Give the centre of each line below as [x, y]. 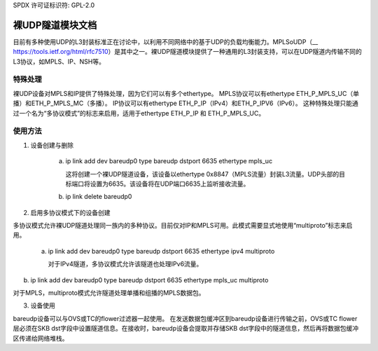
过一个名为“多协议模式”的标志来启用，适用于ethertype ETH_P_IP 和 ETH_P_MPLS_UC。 [139, 113]
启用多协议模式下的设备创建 [70, 212]
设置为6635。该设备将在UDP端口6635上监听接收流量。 [170, 184]
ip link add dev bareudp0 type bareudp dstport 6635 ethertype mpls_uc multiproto [149, 280]
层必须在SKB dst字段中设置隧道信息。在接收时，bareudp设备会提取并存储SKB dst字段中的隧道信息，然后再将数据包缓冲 [186, 329]
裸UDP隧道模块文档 [55, 25]
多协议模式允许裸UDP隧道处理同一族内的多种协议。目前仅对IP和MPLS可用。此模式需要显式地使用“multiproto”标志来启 [183, 226]
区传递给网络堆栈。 [41, 338]
